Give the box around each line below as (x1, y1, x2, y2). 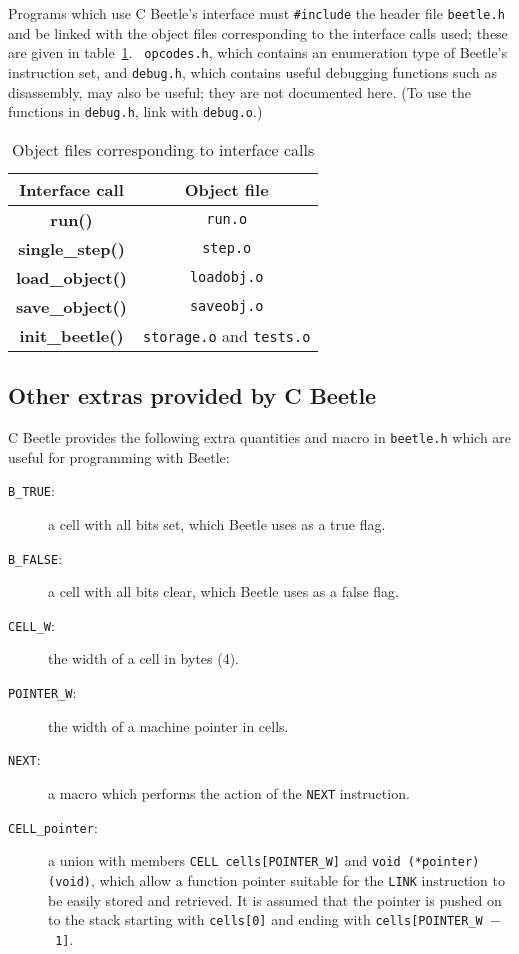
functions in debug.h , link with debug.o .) (8, 101, 263, 122)
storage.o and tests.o (143, 323, 311, 347)
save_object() (16, 294, 127, 318)
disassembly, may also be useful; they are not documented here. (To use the (8, 81, 471, 102)
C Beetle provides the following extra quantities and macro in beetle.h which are (8, 427, 512, 448)
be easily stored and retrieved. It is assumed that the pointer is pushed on (48, 889, 502, 910)
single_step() (18, 236, 125, 260)
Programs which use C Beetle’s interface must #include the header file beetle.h (8, 3, 505, 23)
